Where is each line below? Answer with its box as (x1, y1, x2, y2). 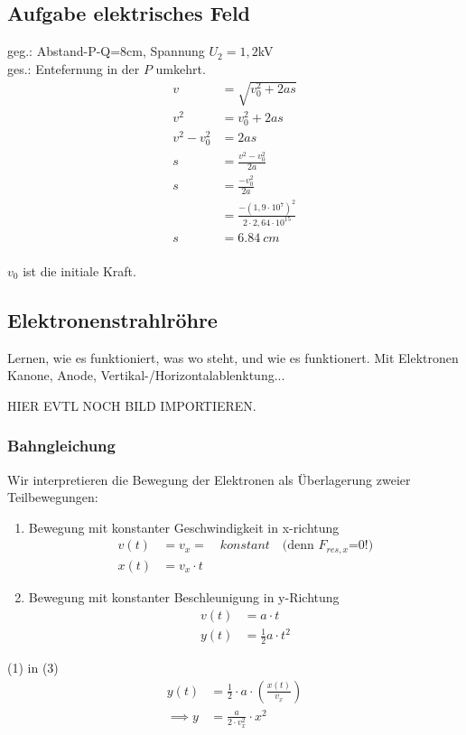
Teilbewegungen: (7, 488, 98, 507)
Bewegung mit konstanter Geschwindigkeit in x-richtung (28, 517, 340, 536)
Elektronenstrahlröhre (7, 305, 218, 333)
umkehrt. (155, 59, 206, 78)
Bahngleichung (7, 434, 116, 457)
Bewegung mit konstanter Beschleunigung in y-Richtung (28, 587, 340, 606)
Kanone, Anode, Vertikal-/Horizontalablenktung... (7, 366, 285, 385)
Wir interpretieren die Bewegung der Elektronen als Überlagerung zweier (7, 470, 411, 488)
